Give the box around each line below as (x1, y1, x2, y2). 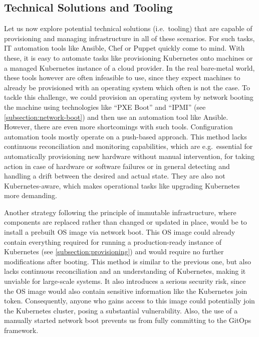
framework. (4, 325, 39, 335)
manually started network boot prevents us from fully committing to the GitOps (4, 315, 251, 325)
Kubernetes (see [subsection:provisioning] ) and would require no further (4, 246, 224, 257)
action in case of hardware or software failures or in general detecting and (4, 160, 230, 171)
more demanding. (4, 190, 57, 201)
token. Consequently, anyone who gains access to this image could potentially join (4, 295, 255, 306)
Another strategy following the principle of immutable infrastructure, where (4, 207, 236, 217)
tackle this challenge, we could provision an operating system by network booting (4, 92, 253, 102)
